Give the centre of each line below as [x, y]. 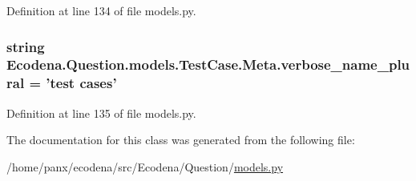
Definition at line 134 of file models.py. [101, 10]
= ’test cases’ [73, 83]
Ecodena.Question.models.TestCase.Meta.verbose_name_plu [208, 64]
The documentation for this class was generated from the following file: [181, 140]
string [26, 46]
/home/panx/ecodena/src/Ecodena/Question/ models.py [145, 166]
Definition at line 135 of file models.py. [101, 113]
